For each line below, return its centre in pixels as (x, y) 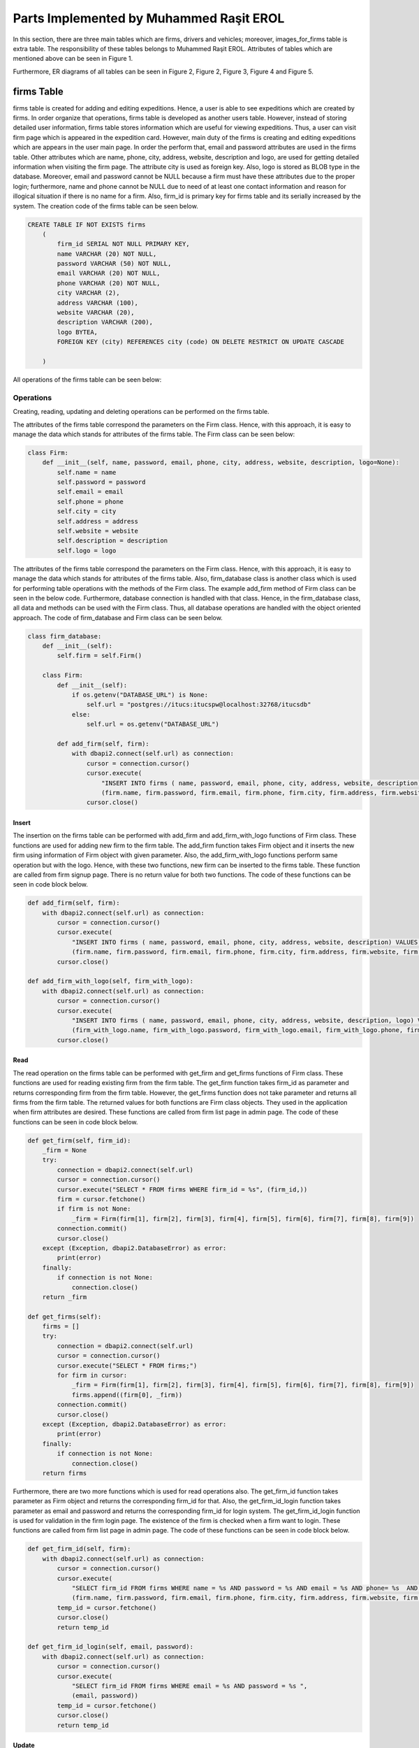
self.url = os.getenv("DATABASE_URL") (153, 724)
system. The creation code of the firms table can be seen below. (105, 206)
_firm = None (65, 1151)
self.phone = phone (90, 501)
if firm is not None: (94, 1209)
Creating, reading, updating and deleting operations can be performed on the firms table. (141, 412)
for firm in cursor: (92, 1375)
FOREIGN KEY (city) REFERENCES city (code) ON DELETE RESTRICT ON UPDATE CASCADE (201, 342)
